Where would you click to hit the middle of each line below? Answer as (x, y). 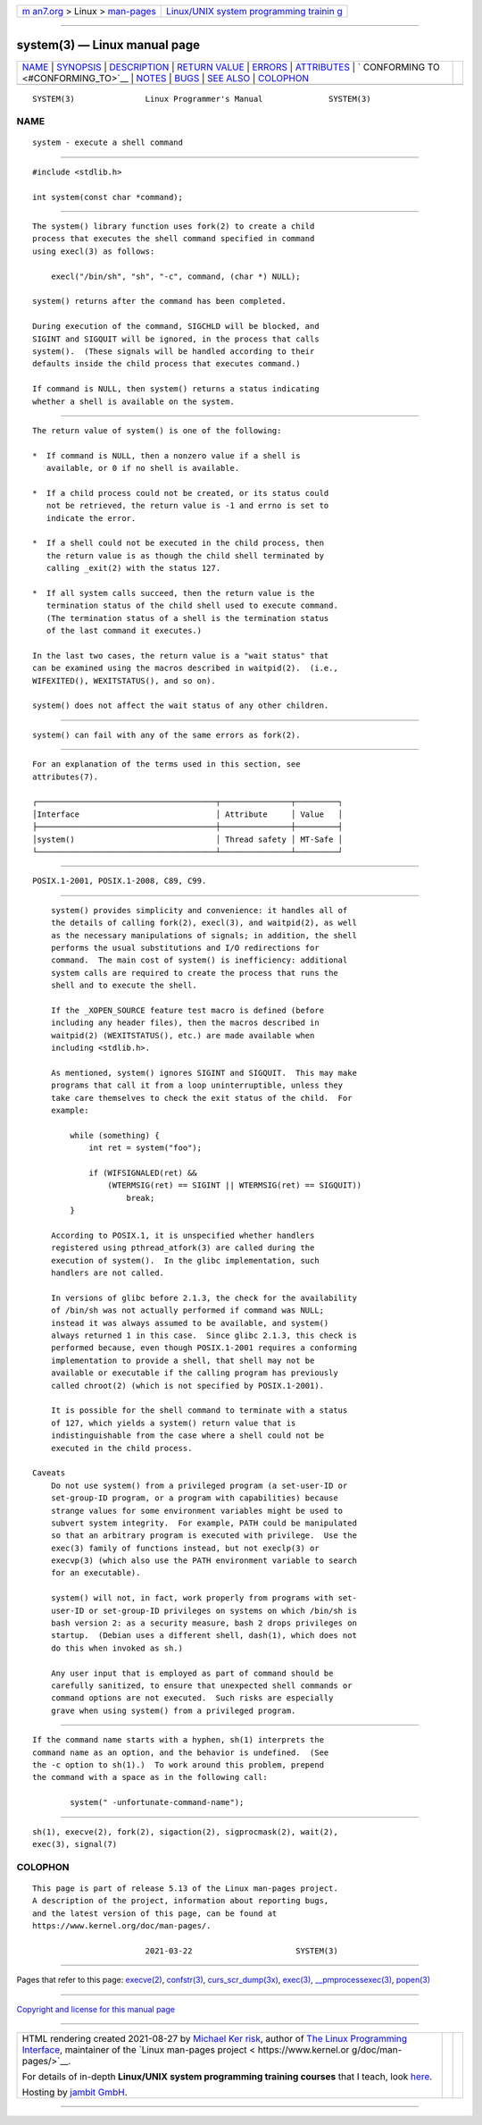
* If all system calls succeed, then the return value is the (174, 593)
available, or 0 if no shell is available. (143, 468)
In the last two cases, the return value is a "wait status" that (181, 655)
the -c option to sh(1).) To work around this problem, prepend (179, 1764)
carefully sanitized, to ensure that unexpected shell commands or (201, 1686)
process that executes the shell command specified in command (174, 239)
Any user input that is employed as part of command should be (192, 1673)
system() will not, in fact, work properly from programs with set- (204, 1598)
